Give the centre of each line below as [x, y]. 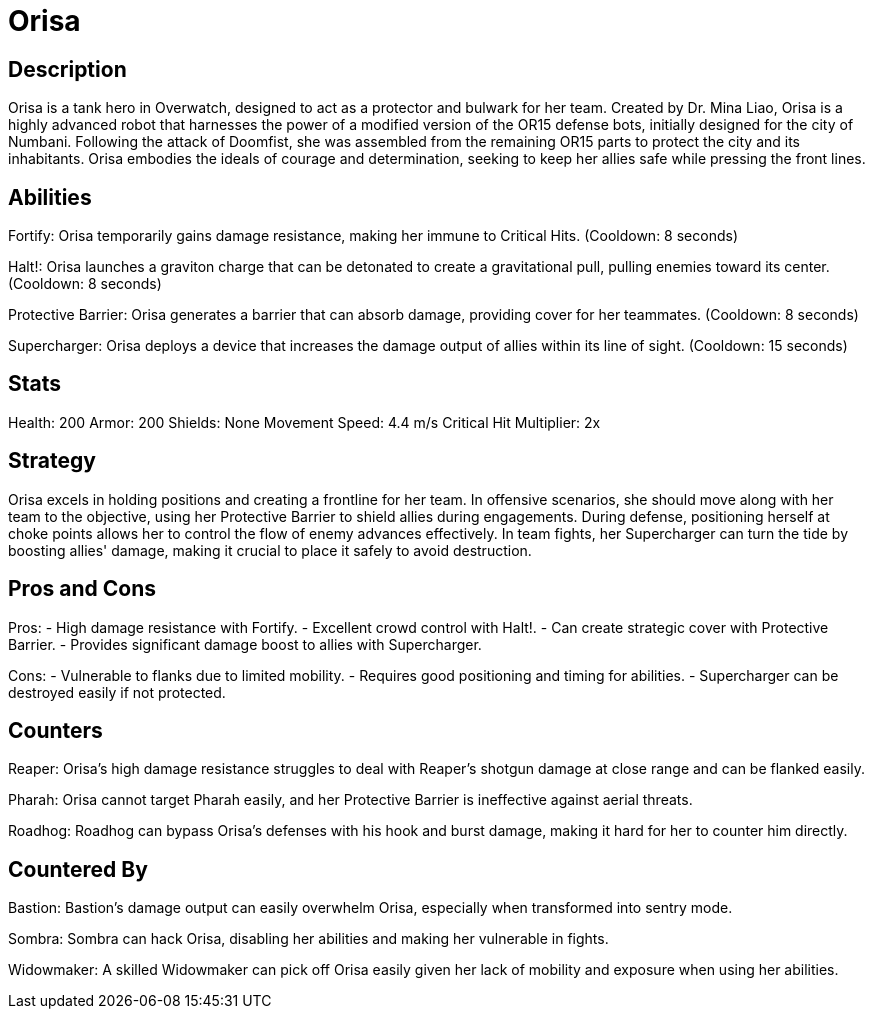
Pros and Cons [82, 589]
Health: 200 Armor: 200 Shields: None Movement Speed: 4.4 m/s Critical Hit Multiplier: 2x [304, 422]
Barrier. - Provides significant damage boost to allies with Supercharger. [245, 644]
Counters [55, 730]
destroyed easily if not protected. [117, 692]
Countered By [78, 869]
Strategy [52, 461]
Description [67, 69]
